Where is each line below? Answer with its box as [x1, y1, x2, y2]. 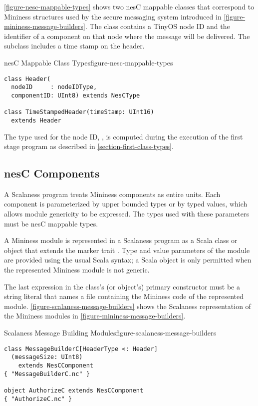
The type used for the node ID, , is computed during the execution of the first [4, 131, 243, 141]
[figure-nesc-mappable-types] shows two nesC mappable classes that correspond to [4, 1, 255, 11]
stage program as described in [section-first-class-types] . [4, 141, 174, 151]
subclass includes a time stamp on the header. [4, 40, 145, 51]
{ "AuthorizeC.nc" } [4, 395, 72, 402]
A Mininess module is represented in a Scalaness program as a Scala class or [4, 235, 238, 245]
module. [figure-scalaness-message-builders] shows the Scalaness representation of [4, 300, 251, 311]
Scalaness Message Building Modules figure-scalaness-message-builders [4, 327, 216, 338]
